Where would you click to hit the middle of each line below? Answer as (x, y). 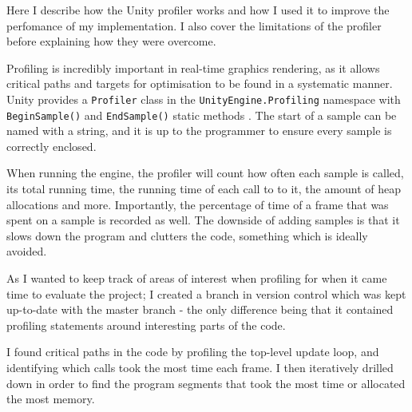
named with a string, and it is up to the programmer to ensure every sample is (199, 131)
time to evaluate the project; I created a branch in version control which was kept (206, 293)
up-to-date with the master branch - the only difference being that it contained (200, 309)
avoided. (27, 251)
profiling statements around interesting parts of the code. (146, 325)
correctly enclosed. (51, 146)
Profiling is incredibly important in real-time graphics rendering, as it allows (193, 67)
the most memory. (51, 399)
